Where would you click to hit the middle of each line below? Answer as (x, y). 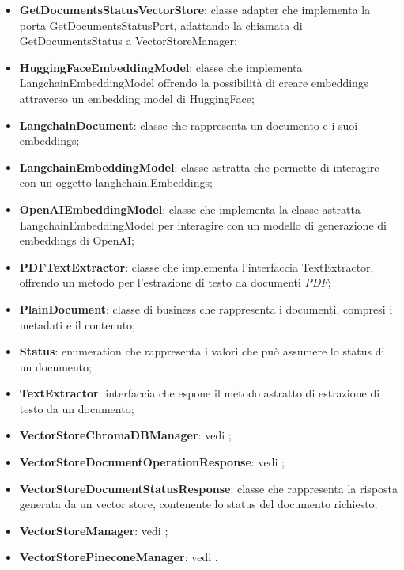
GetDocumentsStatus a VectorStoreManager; (128, 41)
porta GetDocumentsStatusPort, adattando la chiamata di (161, 25)
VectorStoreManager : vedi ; (94, 530)
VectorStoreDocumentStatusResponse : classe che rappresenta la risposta (209, 488)
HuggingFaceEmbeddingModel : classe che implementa (161, 67)
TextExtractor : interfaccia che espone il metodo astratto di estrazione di (200, 393)
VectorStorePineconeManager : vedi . (119, 557)
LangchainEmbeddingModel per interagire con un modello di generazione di (203, 224)
